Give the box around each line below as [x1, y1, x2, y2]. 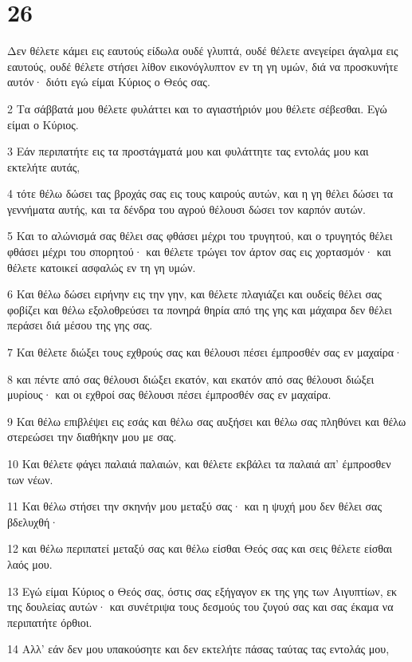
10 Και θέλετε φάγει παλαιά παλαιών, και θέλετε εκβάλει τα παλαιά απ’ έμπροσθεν [7, 455, 391, 471]
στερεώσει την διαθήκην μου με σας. [7, 428, 177, 445]
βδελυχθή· [7, 513, 59, 530]
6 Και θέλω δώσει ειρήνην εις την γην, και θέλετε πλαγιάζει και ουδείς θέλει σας [7, 286, 382, 302]
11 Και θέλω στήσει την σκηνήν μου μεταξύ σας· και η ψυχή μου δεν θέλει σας [7, 498, 382, 514]
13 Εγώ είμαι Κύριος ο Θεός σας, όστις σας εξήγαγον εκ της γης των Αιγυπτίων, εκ [7, 582, 398, 599]
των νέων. [7, 471, 53, 487]
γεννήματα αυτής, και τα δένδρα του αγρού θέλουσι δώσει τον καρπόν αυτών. [7, 200, 366, 217]
